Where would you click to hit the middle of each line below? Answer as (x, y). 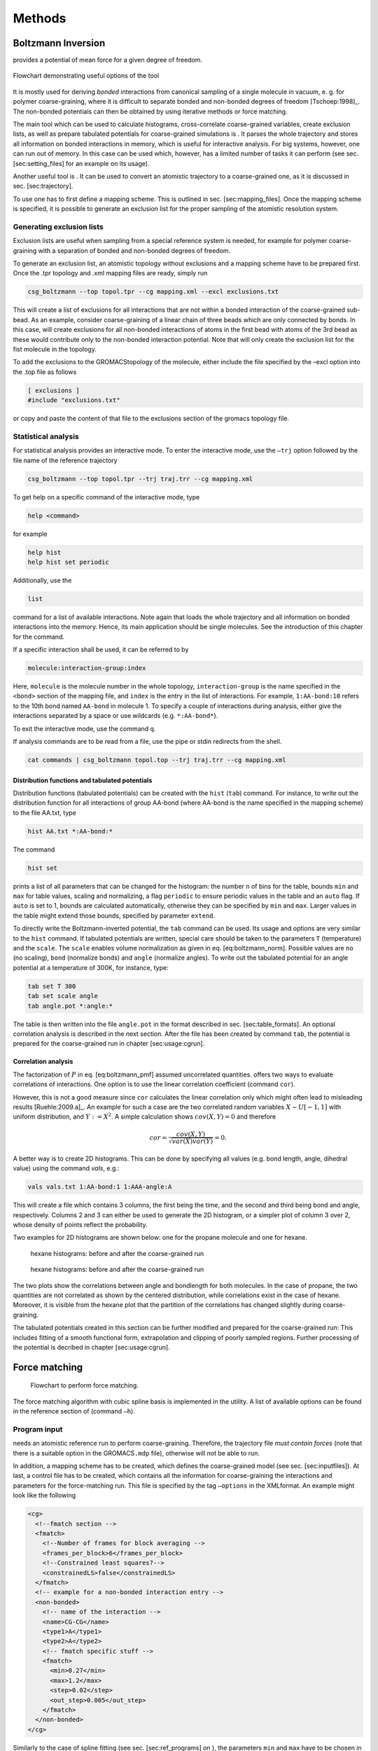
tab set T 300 (52, 986)
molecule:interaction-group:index (87, 668)
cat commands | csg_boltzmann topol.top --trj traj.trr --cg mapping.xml (157, 760)
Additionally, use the (42, 580)
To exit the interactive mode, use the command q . (84, 728)
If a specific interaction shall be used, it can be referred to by (101, 650)
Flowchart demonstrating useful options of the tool (86, 76)
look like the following (44, 1495)
